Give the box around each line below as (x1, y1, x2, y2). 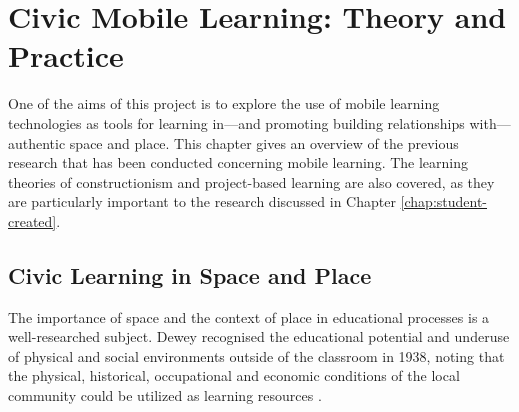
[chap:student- (400, 191, 488, 212)
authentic (8, 132, 66, 153)
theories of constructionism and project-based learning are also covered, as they (8, 171, 495, 192)
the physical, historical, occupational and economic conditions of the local (8, 365, 460, 386)
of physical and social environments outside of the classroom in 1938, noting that (8, 345, 505, 366)
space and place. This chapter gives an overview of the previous (69, 132, 459, 153)
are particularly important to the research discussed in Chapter (8, 191, 396, 212)
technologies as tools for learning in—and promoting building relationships (8, 112, 465, 133)
